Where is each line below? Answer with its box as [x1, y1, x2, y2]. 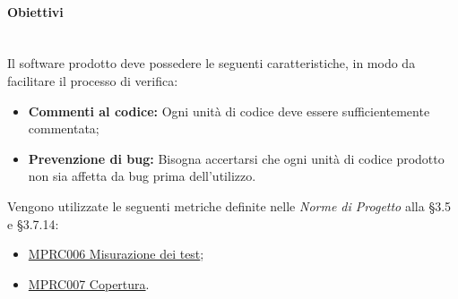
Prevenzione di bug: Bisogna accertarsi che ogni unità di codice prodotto [28, 149, 445, 167]
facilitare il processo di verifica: [7, 71, 178, 90]
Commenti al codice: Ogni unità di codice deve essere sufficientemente [28, 101, 430, 120]
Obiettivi [7, 2, 64, 21]
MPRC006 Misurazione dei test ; [28, 244, 204, 263]
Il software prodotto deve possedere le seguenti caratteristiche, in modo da [7, 54, 416, 73]
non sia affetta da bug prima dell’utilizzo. [28, 167, 256, 185]
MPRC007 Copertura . [28, 274, 150, 293]
